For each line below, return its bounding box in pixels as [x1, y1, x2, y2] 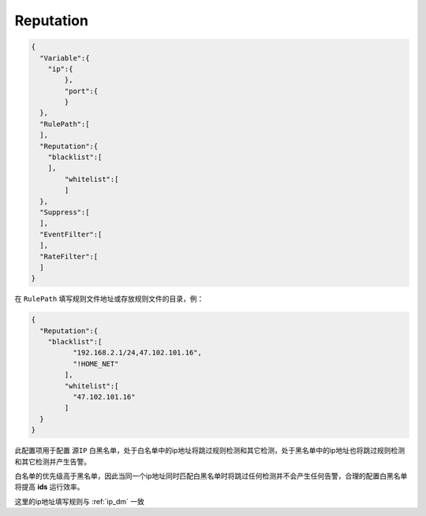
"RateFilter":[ [39, 252, 99, 261]
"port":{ [64, 87, 99, 95]
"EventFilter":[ [39, 229, 103, 239]
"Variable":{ [39, 54, 90, 62]
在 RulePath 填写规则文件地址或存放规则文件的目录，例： [14, 294, 204, 303]
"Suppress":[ [39, 208, 90, 217]
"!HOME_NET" [72, 359, 119, 368]
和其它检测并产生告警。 [14, 457, 91, 466]
